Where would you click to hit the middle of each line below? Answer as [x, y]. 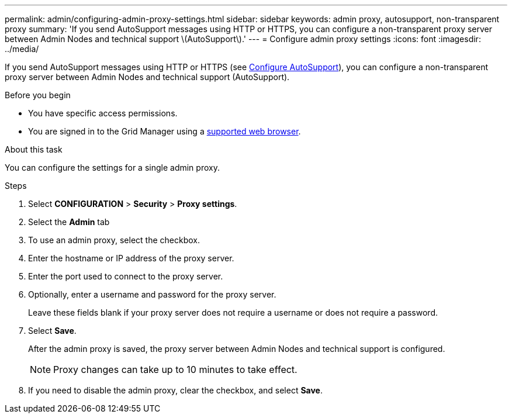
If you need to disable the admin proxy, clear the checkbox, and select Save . [176, 390]
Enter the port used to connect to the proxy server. [126, 276]
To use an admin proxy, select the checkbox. [114, 240]
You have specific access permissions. [103, 113]
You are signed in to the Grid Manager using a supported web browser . [165, 131]
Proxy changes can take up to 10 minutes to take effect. [175, 369]
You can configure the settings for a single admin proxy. [112, 167]
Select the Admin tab [69, 222]
